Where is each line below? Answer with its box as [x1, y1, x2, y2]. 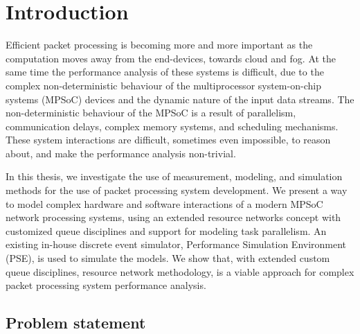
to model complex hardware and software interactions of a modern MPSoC [6, 196, 323, 211]
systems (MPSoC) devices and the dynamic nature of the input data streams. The [6, 91, 354, 106]
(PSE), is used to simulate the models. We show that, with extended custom [6, 251, 330, 265]
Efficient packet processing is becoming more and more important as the [6, 37, 313, 52]
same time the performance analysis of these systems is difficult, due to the [6, 64, 324, 79]
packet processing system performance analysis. [6, 278, 206, 292]
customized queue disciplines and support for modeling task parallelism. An [6, 223, 327, 238]
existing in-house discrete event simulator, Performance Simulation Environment [6, 237, 347, 252]
